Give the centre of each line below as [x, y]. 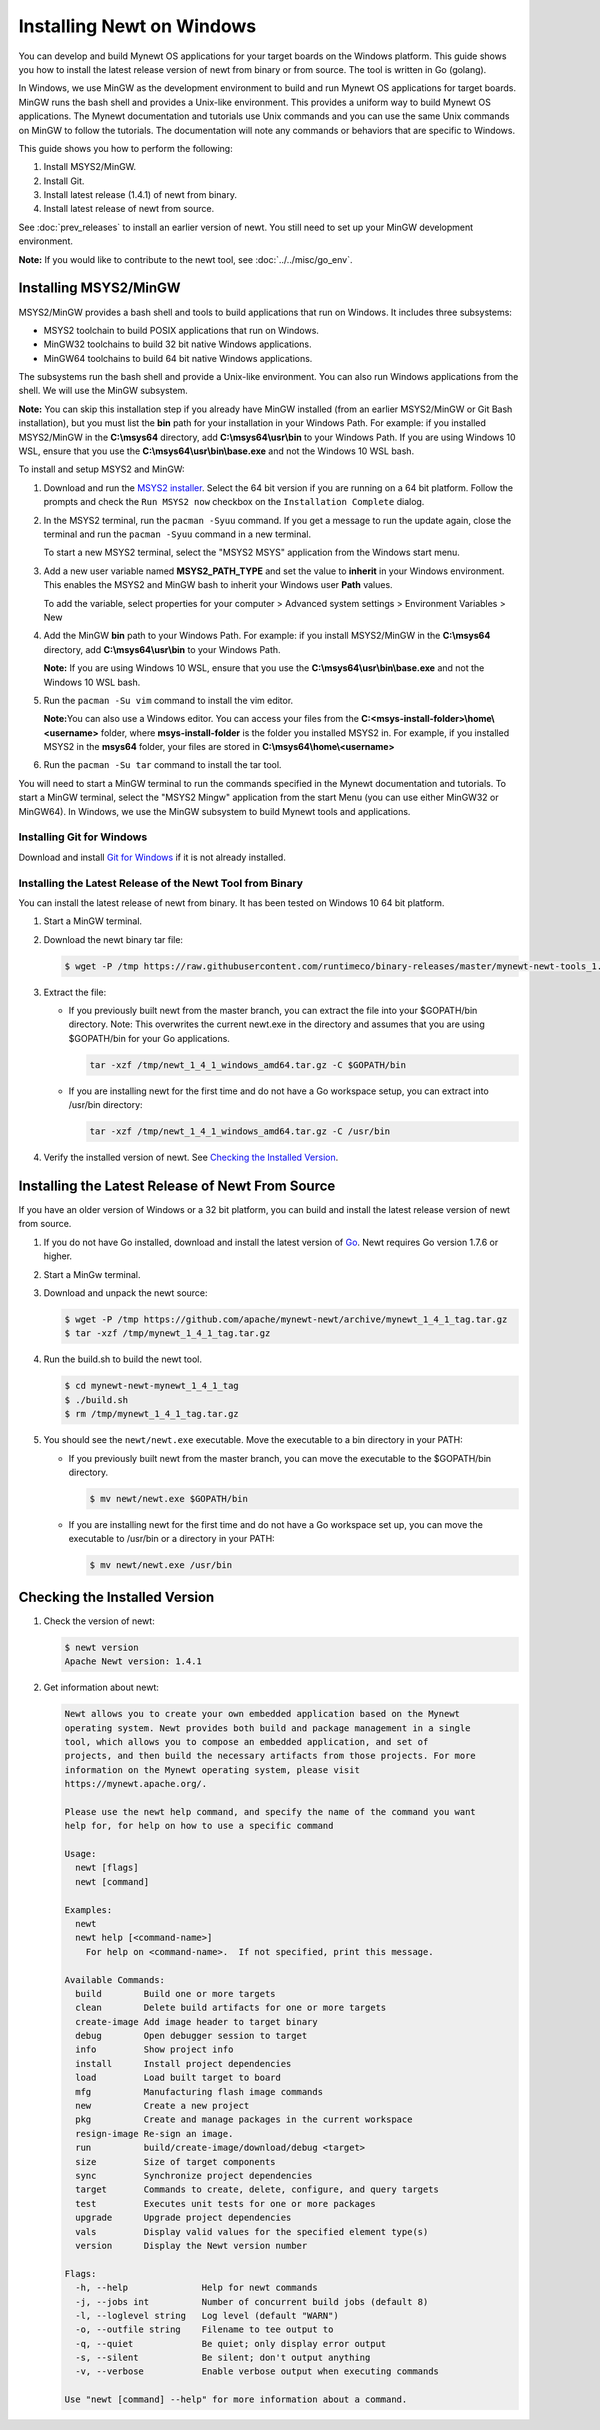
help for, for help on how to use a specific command [199, 1826]
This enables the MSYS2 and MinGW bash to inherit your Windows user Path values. [218, 585]
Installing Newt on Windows [137, 26]
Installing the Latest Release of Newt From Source [177, 1185]
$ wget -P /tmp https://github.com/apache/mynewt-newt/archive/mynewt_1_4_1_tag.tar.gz [286, 1319]
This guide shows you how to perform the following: [126, 148]
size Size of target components [175, 2161]
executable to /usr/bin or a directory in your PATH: [171, 1539]
